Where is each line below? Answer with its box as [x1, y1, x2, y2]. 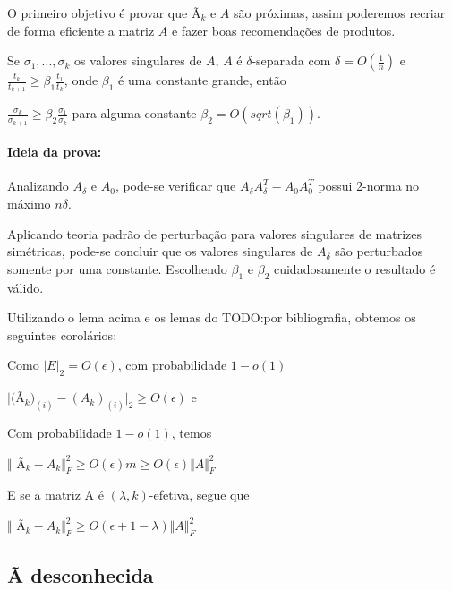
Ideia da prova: [7, 142, 102, 161]
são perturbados [335, 242, 423, 261]
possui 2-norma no [318, 176, 420, 195]
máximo [7, 194, 51, 213]
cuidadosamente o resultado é [273, 259, 436, 278]
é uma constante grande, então [118, 71, 286, 90]
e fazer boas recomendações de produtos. [171, 21, 396, 39]
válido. [7, 278, 44, 296]
